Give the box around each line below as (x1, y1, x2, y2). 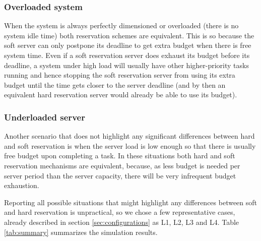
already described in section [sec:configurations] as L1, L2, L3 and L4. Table (4, 216, 239, 227)
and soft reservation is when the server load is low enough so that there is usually (4, 140, 256, 151)
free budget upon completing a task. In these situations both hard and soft (4, 150, 235, 161)
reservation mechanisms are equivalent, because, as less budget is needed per (4, 160, 240, 170)
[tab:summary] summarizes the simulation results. (4, 226, 158, 237)
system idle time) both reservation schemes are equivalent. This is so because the (4, 30, 254, 40)
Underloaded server (4, 110, 85, 123)
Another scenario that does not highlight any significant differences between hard (4, 131, 255, 141)
